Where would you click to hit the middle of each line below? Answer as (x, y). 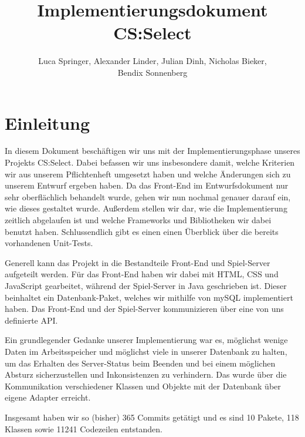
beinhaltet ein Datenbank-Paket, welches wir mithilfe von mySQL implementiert (149, 297)
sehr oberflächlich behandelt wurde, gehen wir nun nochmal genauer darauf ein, (148, 196)
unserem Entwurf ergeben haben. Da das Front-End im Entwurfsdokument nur (147, 185)
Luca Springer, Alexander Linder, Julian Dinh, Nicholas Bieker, (152, 61)
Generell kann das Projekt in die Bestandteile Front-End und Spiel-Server (138, 262)
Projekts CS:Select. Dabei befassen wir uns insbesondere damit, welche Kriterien (150, 162)
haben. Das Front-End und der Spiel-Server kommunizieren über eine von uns (144, 309)
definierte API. (31, 320)
